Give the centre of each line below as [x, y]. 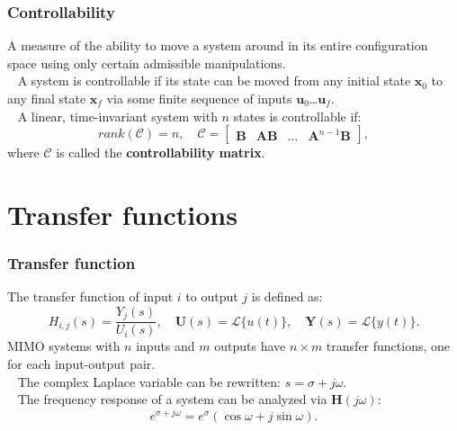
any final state [47, 98]
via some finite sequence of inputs [199, 98]
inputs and [166, 346]
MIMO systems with [64, 346]
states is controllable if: [297, 116]
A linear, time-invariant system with [117, 116]
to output [212, 296]
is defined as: [287, 296]
